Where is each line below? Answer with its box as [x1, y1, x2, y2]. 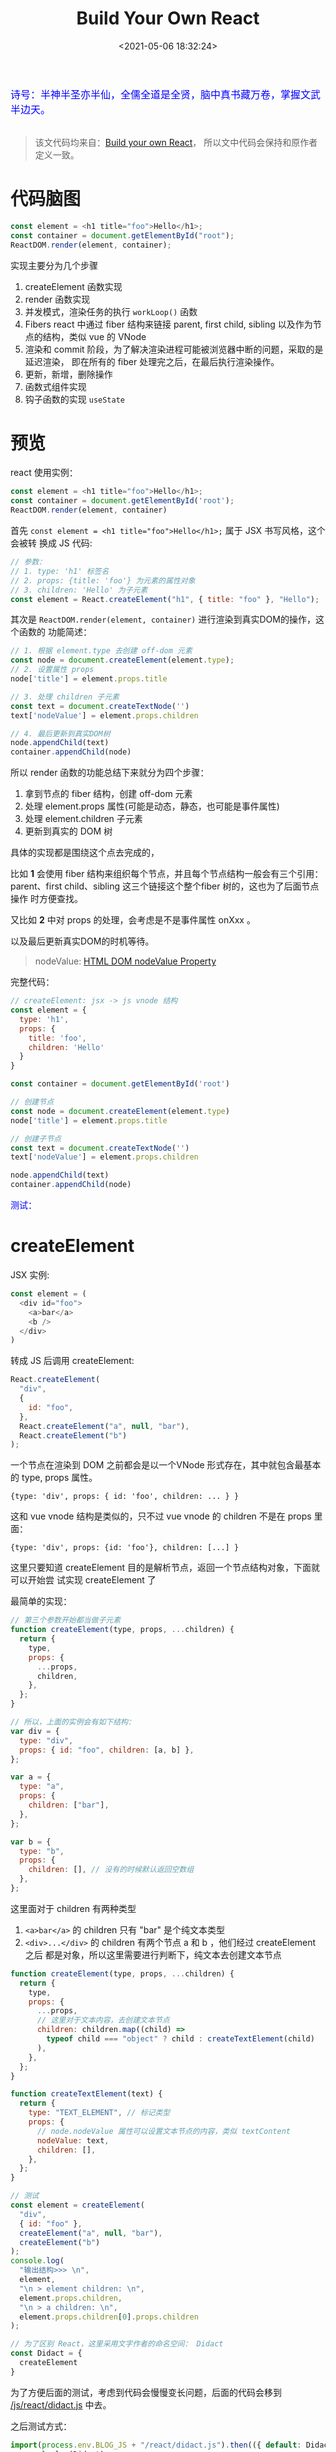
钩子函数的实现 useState [24, 393, 126, 405]
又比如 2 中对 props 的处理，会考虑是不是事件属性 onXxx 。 [10, 914, 256, 926]
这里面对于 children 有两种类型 [10, 1902, 137, 1914]
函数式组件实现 [24, 380, 87, 392]
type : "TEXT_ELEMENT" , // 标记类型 [28, 2108, 171, 2118]
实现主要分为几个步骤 [10, 259, 98, 271]
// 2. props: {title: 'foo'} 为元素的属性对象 [10, 575, 196, 586]
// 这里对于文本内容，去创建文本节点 [36, 2015, 170, 2026]
